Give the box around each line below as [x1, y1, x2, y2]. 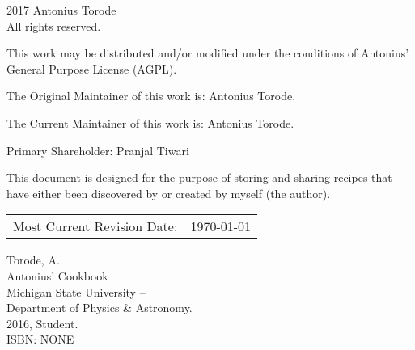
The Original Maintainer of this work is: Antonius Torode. [6, 87, 296, 104]
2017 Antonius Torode [6, 2, 116, 18]
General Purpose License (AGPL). [6, 60, 177, 77]
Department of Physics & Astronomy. [6, 299, 193, 316]
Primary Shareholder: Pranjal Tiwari [6, 141, 189, 158]
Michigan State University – [6, 283, 146, 300]
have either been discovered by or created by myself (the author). [6, 184, 331, 201]
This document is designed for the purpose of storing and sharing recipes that [6, 169, 392, 186]
